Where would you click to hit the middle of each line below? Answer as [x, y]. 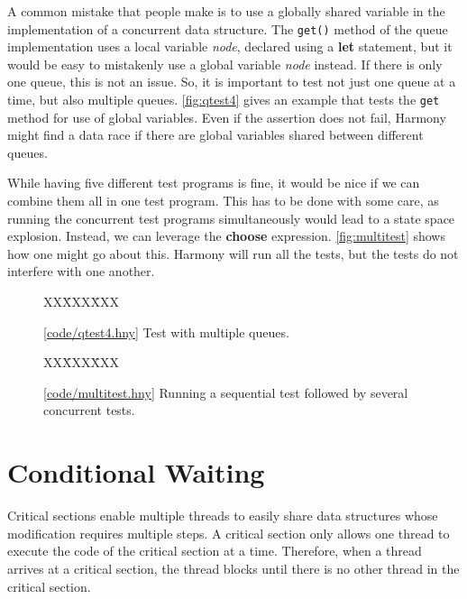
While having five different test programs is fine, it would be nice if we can [214, 183]
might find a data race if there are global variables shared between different [215, 135]
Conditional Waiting [136, 472]
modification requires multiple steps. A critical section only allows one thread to [229, 533]
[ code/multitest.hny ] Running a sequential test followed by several [226, 392]
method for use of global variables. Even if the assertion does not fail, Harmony [227, 117]
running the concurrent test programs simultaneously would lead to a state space [231, 218]
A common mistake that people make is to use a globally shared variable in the [226, 11]
